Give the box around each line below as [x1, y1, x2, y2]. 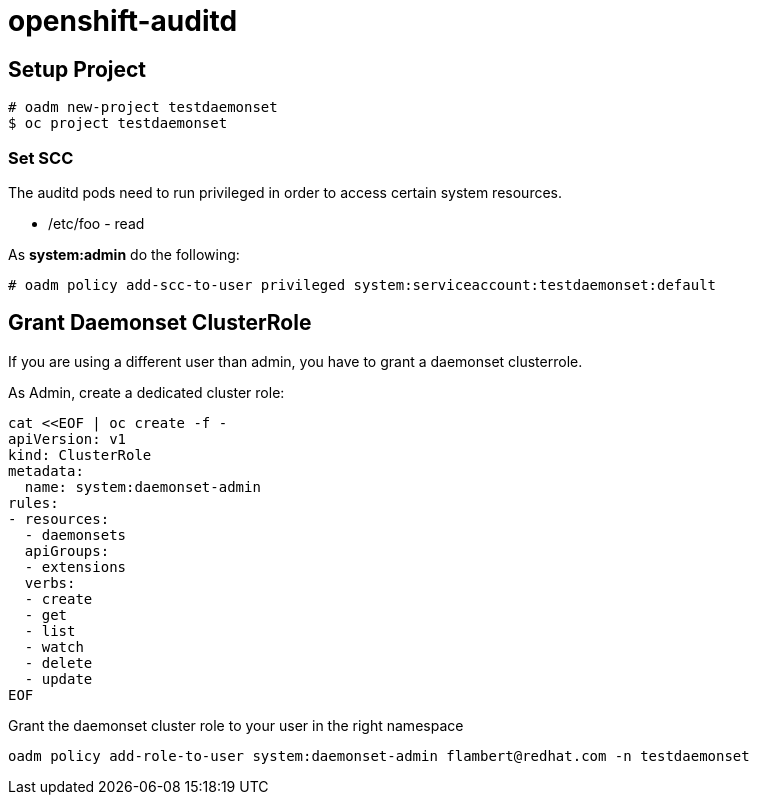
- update [24, 670, 93, 687]
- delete [24, 654, 93, 671]
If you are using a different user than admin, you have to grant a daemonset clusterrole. [8, 352, 583, 370]
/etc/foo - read [48, 214, 145, 232]
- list [24, 622, 76, 639]
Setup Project [8, 56, 147, 82]
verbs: [24, 574, 76, 591]
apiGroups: [24, 542, 110, 559]
